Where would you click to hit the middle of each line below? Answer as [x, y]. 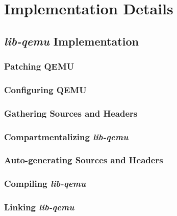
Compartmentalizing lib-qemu [66, 136]
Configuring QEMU [45, 89]
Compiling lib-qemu [45, 183]
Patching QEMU [39, 66]
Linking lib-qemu [39, 207]
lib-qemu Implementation [71, 41]
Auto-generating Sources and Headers [84, 160]
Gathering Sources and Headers [71, 113]
